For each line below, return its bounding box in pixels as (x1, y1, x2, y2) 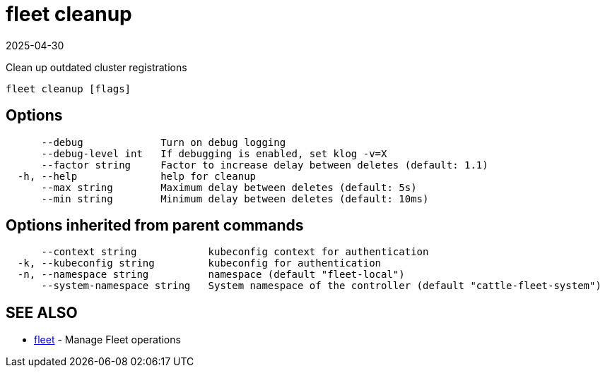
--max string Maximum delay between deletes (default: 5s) (41, 181, 417, 193)
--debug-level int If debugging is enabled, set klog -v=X (41, 147, 387, 159)
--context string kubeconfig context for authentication (41, 246, 429, 258)
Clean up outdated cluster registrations (6, 61, 187, 73)
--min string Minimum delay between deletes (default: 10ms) (41, 192, 429, 204)
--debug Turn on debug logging (41, 136, 286, 148)
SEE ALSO (6, 303, 78, 322)
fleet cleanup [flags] (6, 82, 131, 94)
